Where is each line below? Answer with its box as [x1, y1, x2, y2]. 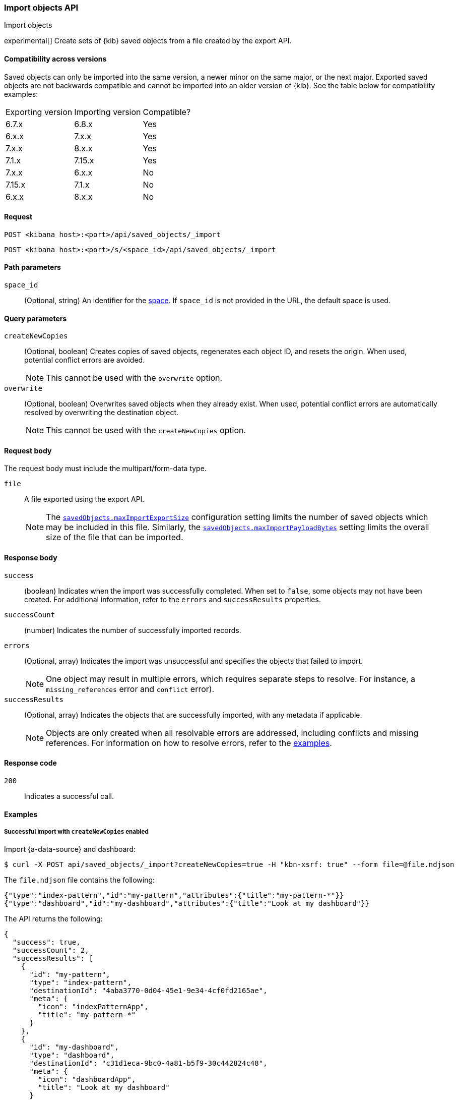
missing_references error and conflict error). [46, 683, 215, 694]
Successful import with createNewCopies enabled [4, 828, 149, 835]
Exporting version [6, 106, 73, 117]
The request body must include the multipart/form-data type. [4, 464, 207, 473]
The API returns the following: [4, 914, 103, 923]
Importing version [74, 106, 141, 117]
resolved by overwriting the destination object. [24, 408, 178, 417]
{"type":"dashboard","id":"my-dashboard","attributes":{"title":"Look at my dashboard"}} [4, 899, 369, 908]
